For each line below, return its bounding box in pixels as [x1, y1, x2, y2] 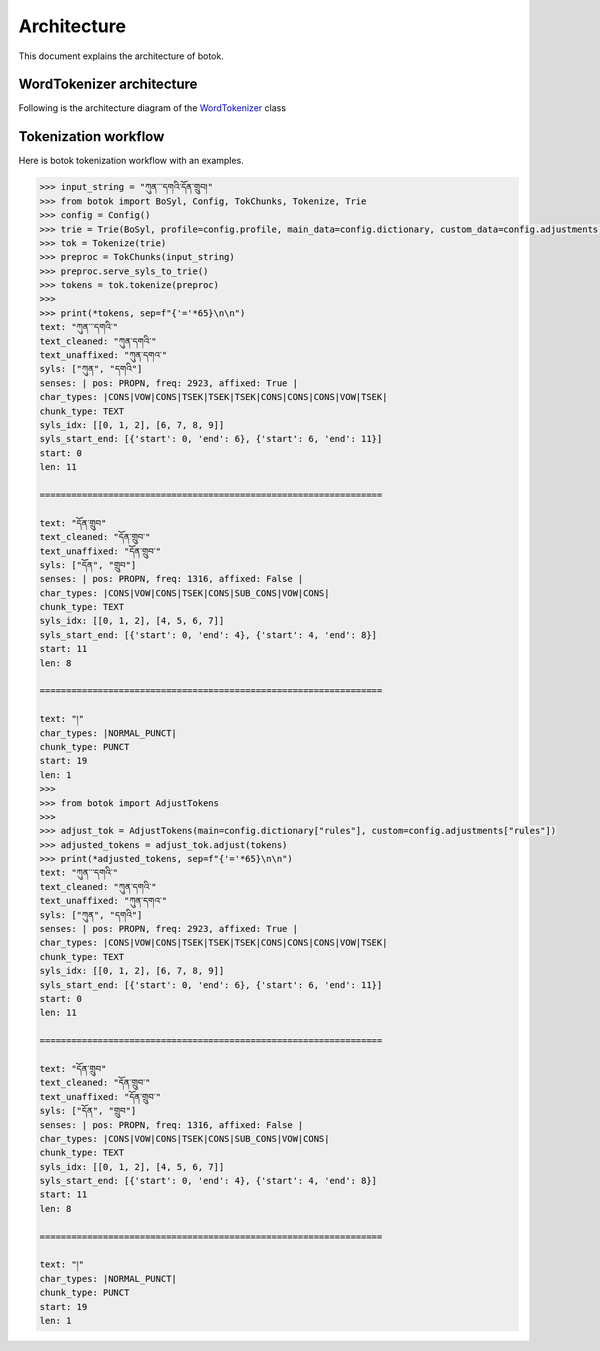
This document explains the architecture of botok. [18, 50, 224, 62]
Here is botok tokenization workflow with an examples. [18, 155, 244, 167]
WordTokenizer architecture [18, 76, 198, 93]
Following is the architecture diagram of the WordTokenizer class [18, 102, 287, 114]
